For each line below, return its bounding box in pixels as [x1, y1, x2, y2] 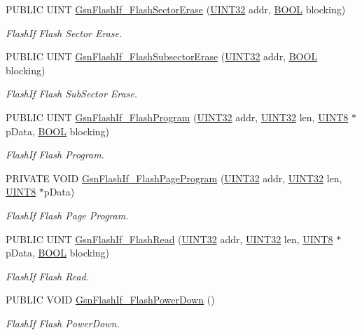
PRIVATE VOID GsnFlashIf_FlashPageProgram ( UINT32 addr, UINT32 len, [6, 170, 342, 185]
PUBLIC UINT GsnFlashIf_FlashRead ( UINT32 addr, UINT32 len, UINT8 [6, 231, 333, 246]
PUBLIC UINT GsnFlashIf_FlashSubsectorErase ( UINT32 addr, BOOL [6, 49, 318, 64]
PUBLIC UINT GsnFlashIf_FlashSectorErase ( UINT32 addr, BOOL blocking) [6, 2, 346, 16]
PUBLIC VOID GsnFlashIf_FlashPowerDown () [6, 292, 215, 307]
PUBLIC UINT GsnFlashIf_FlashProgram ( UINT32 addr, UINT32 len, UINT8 [6, 109, 349, 124]
